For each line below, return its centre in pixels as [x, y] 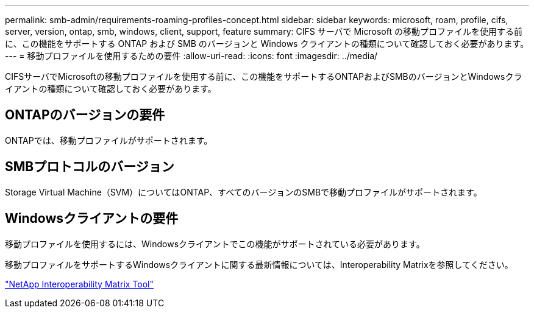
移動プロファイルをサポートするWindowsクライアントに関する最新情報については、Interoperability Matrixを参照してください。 [259, 264]
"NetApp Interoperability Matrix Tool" [80, 284]
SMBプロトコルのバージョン [90, 167]
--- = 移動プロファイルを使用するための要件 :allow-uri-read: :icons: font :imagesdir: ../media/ [191, 56]
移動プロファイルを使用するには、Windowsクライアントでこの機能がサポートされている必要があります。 [215, 244]
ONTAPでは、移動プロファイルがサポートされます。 [109, 140]
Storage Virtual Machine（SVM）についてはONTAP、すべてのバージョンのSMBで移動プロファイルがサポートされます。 [244, 192]
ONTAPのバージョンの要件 [85, 115]
